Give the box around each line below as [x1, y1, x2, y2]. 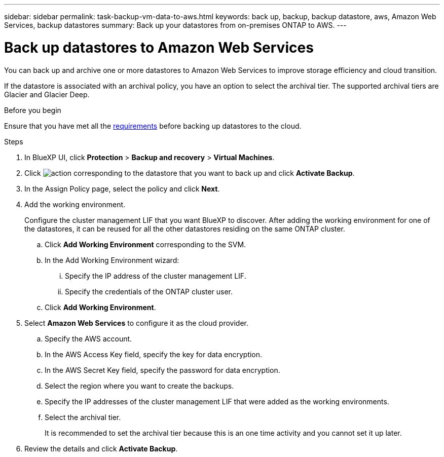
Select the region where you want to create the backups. [45, 381, 234, 390]
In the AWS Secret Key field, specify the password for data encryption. [45, 365, 280, 374]
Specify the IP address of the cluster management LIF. [65, 271, 246, 280]
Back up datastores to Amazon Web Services [4, 39, 314, 56]
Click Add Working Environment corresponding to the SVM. [45, 240, 246, 249]
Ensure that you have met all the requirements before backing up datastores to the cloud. [4, 121, 302, 130]
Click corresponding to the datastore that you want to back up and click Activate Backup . [24, 168, 355, 177]
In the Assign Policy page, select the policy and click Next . [24, 184, 220, 193]
